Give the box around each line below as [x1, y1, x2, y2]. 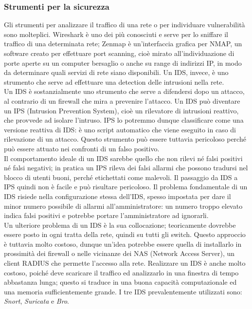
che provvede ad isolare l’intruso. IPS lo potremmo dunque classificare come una [4, 115, 244, 125]
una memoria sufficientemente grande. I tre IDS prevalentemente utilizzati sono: [4, 286, 242, 296]
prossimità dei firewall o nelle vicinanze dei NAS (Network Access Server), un [4, 248, 235, 258]
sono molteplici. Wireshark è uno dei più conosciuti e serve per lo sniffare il [4, 29, 229, 39]
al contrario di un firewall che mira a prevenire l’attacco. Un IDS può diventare [4, 95, 240, 106]
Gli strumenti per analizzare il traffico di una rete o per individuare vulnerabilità [4, 19, 245, 30]
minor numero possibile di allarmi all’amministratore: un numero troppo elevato [4, 200, 243, 211]
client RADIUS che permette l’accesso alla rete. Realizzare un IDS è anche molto [4, 258, 246, 268]
